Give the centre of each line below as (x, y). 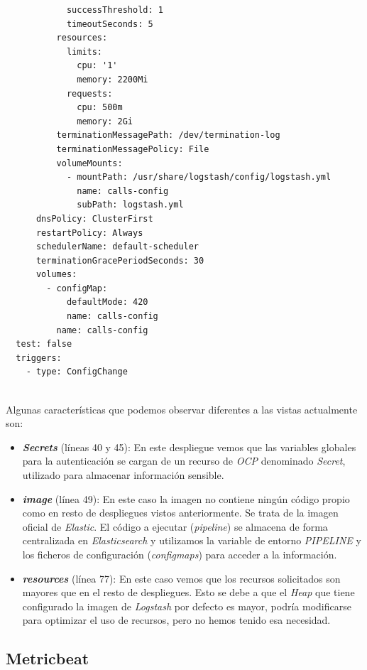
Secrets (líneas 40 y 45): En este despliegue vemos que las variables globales (189, 447)
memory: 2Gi (105, 121)
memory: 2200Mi (113, 79)
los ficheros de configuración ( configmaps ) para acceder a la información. (180, 554)
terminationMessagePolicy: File (133, 149)
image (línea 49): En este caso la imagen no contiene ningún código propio (186, 498)
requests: (89, 93)
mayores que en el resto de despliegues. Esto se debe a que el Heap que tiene (188, 592)
